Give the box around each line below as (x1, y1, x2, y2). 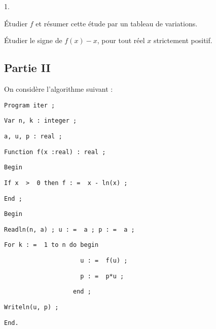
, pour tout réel (97, 35, 145, 46)
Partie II (4, 60, 51, 76)
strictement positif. (153, 35, 212, 46)
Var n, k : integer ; (4, 117, 77, 125)
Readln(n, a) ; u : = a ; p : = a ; (4, 226, 135, 233)
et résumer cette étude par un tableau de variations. (35, 18, 198, 28)
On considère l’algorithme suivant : (4, 83, 113, 94)
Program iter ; (4, 101, 55, 109)
